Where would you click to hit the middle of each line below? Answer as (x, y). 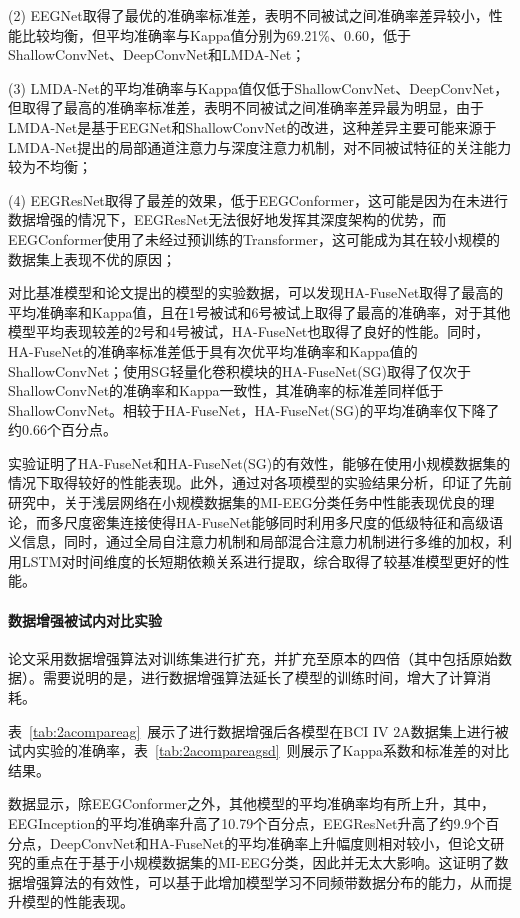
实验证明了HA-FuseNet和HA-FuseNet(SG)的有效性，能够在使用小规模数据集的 (259, 462)
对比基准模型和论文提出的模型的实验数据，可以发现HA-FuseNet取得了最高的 (256, 292)
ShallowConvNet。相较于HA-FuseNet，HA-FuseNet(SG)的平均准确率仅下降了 (254, 409)
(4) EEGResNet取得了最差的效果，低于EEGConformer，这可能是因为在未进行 (258, 199)
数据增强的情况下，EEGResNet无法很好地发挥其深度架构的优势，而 (227, 219)
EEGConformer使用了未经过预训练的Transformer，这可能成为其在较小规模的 (254, 238)
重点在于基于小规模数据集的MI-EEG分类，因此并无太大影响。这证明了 (265, 862)
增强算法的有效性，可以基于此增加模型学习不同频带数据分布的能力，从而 (259, 881)
